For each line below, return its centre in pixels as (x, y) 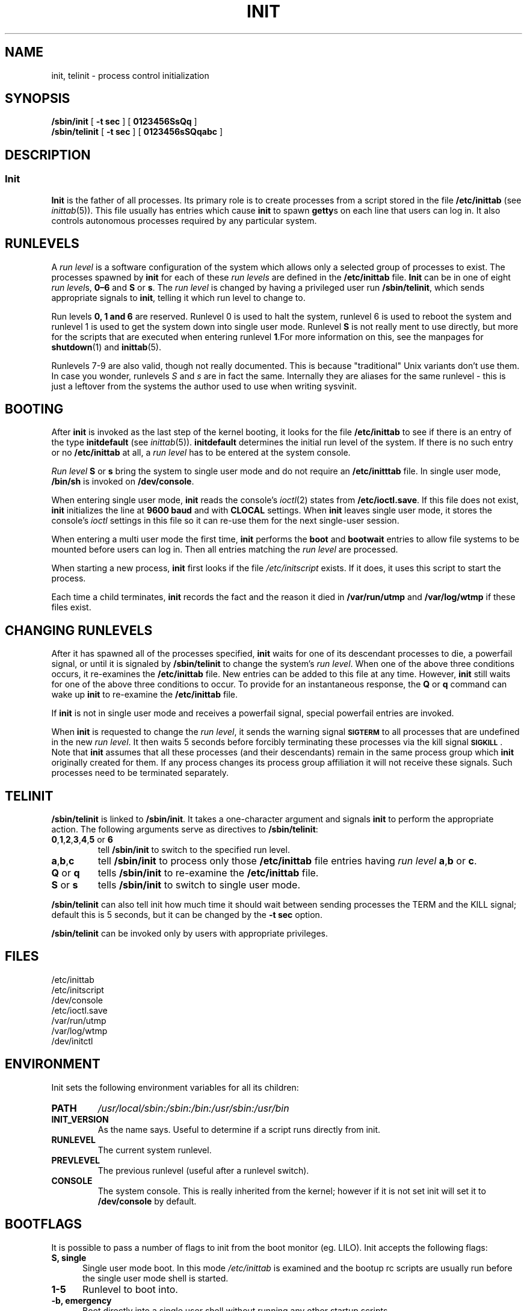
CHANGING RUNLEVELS (79, 630)
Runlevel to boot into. (130, 1289)
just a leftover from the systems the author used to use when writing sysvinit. (204, 386)
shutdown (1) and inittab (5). (106, 347)
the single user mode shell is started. (156, 1278)
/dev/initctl (72, 1041)
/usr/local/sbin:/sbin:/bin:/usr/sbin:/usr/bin (193, 1108)
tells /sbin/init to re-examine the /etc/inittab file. (208, 873)
